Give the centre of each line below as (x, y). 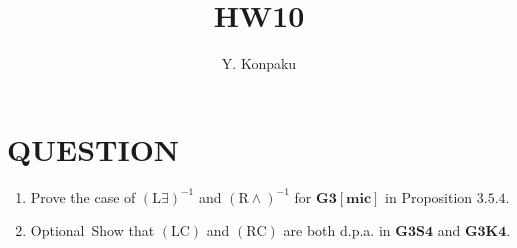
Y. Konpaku (259, 63)
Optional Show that (92, 230)
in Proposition (429, 196)
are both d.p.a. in (337, 230)
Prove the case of (83, 196)
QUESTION (93, 148)
